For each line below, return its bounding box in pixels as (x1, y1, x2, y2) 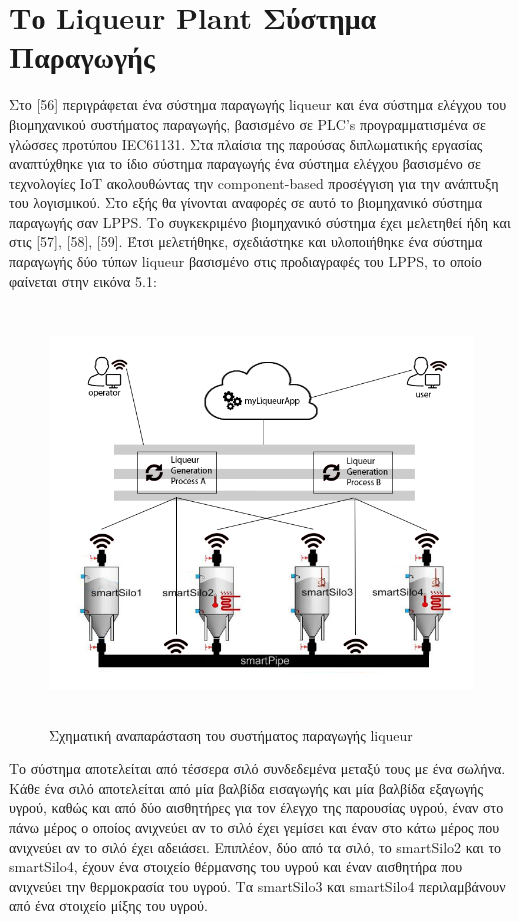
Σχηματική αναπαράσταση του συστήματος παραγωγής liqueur (49, 724, 413, 745)
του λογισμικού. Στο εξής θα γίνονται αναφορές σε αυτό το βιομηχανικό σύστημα (9, 192, 483, 213)
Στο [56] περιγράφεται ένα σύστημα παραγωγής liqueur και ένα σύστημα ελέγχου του (9, 94, 507, 115)
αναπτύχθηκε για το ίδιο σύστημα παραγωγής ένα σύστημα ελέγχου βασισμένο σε (9, 153, 481, 174)
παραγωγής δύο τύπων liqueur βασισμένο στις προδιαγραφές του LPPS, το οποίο (9, 251, 482, 272)
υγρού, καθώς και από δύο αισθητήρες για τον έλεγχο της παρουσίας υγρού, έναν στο (9, 797, 504, 818)
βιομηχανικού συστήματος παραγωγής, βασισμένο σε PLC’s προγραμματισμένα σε (9, 113, 487, 134)
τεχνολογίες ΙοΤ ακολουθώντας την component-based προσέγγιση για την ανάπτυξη (9, 172, 499, 193)
